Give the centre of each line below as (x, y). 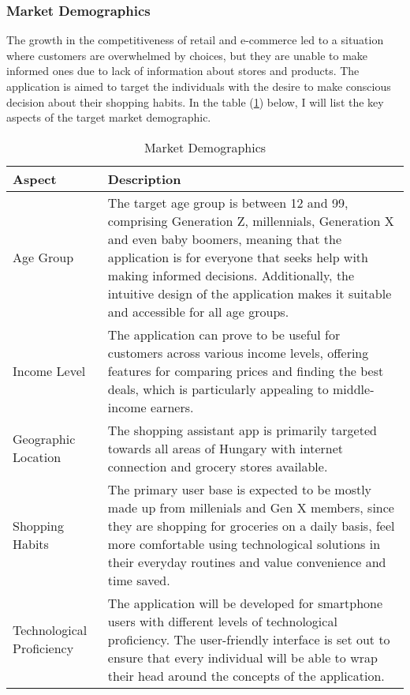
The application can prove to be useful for (224, 334)
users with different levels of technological (222, 621)
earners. (172, 407)
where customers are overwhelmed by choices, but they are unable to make (187, 55)
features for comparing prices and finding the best (246, 370)
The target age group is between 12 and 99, (228, 202)
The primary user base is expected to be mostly (240, 489)
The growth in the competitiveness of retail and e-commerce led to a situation (195, 40)
